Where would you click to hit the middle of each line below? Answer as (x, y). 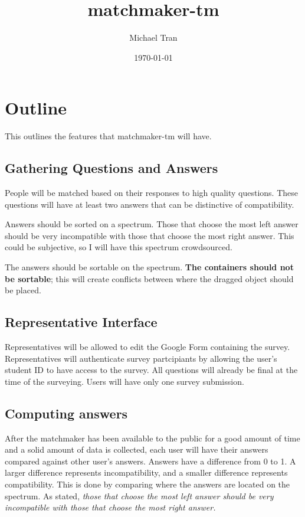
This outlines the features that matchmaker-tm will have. (108, 136)
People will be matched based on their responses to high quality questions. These (152, 193)
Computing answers (66, 413)
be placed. (23, 290)
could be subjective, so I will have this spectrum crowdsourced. (119, 247)
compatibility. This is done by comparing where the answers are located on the (147, 484)
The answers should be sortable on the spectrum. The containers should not (149, 267)
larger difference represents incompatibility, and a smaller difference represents (146, 472)
